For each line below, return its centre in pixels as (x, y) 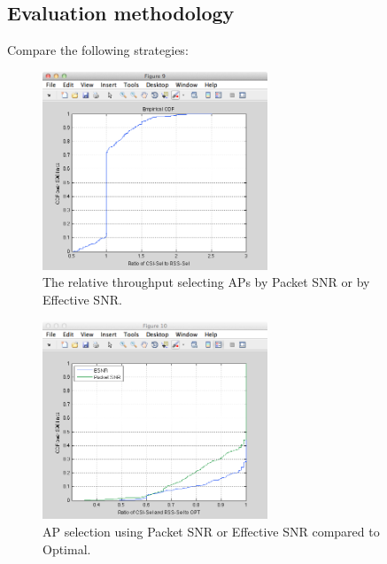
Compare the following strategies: (98, 50)
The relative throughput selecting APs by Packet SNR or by (206, 282)
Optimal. (67, 549)
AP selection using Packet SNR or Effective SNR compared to (211, 532)
